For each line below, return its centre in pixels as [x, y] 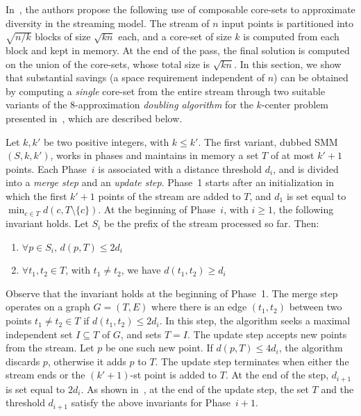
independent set [39, 334]
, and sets [141, 334]
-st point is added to [174, 375]
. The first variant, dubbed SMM [268, 141]
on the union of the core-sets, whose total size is [108, 64]
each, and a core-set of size [175, 36]
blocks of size [63, 36]
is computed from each [291, 36]
